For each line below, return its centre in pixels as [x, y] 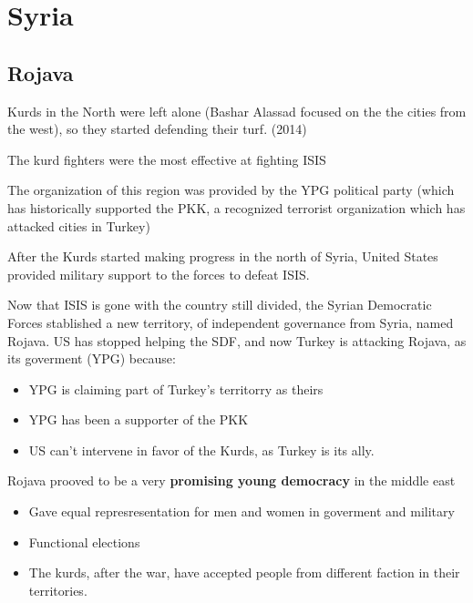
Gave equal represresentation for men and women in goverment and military [242, 511]
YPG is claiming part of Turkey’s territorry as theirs [176, 388]
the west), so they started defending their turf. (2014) [157, 129]
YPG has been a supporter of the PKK [139, 419]
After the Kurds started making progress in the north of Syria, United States [223, 256]
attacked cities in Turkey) [79, 225]
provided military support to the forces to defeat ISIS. [159, 274]
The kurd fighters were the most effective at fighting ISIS [167, 159]
